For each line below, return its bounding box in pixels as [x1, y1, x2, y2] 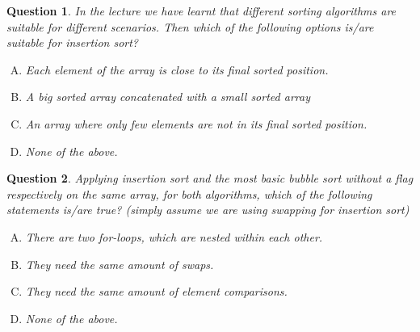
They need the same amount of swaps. [25, 255, 214, 272]
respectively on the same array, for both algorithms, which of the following [6, 185, 372, 202]
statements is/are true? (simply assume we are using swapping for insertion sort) [6, 201, 409, 218]
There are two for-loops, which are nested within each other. [25, 228, 323, 245]
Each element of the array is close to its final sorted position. [25, 61, 329, 78]
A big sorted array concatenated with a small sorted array [25, 88, 310, 105]
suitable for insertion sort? [6, 34, 139, 51]
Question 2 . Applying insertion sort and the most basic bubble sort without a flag [6, 170, 414, 187]
